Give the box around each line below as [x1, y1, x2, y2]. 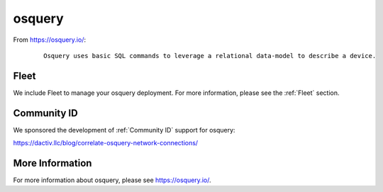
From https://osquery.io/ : [13, 35, 87, 44]
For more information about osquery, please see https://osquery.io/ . [13, 176, 211, 184]
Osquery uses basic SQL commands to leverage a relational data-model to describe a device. [43, 52, 377, 60]
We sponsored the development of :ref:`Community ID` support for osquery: [13, 125, 235, 134]
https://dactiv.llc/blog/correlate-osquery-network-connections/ [13, 139, 199, 147]
